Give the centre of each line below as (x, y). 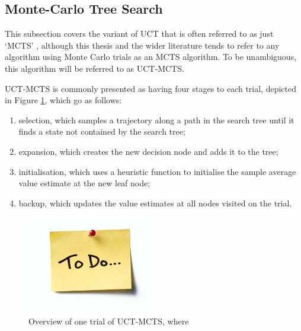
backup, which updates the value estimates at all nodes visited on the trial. (155, 203)
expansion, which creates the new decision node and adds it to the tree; (148, 151)
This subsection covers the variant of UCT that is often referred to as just (139, 34)
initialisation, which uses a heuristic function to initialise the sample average (157, 171)
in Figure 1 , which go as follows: (63, 100)
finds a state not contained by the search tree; (102, 131)
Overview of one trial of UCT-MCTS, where (109, 321)
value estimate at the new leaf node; (84, 183)
